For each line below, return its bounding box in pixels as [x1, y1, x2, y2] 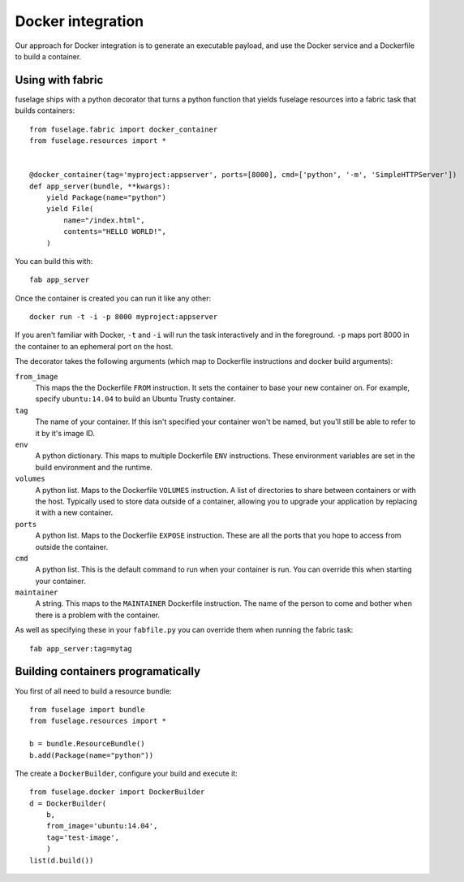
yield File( [45, 204, 94, 214]
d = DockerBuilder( [29, 798, 107, 808]
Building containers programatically [15, 664, 201, 678]
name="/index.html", [63, 215, 145, 225]
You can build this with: [15, 256, 93, 266]
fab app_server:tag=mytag [29, 644, 133, 653]
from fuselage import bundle [29, 705, 145, 714]
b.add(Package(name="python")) [29, 750, 154, 759]
